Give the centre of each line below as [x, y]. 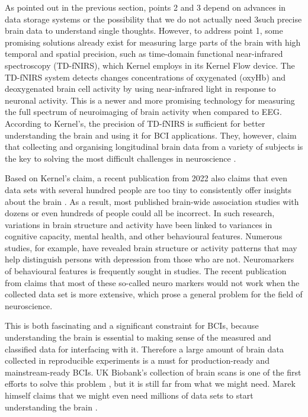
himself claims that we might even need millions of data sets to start [129, 395]
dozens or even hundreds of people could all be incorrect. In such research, [140, 213]
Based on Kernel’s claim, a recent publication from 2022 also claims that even [146, 178]
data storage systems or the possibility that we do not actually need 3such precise [153, 19]
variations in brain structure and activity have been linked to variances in [139, 224]
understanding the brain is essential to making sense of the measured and [138, 337]
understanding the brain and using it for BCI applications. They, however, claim [151, 135]
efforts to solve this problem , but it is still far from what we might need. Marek [150, 384]
